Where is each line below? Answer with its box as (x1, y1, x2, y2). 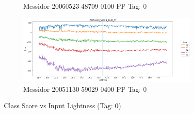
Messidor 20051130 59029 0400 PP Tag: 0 (23, 84, 147, 94)
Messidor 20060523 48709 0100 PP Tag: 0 (23, 1, 147, 11)
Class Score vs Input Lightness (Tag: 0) (4, 100, 121, 110)
